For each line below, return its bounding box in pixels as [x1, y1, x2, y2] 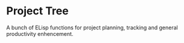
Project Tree [6, 4, 69, 18]
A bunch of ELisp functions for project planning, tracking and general [6, 24, 178, 31]
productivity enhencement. [6, 30, 74, 37]
